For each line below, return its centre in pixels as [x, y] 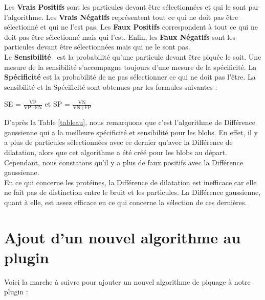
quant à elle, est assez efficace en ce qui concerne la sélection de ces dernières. [126, 202]
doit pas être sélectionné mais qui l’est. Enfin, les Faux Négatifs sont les [120, 36]
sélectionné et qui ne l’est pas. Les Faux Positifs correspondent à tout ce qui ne [131, 27]
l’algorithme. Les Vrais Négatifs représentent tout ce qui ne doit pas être [121, 17]
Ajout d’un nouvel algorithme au [123, 237]
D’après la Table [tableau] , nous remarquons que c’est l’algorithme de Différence [130, 122]
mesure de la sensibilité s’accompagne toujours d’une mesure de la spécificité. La [130, 67]
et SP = [57, 104]
